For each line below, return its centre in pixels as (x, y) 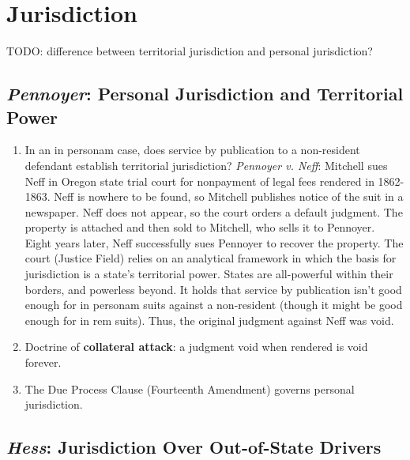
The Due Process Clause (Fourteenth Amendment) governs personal (190, 388)
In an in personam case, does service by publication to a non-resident (192, 150)
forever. (43, 362)
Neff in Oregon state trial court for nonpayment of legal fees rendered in (199, 181)
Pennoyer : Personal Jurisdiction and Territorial (205, 94)
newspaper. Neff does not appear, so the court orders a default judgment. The (214, 211)
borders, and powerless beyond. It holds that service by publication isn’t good (213, 289)
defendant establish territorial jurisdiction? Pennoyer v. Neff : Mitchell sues (206, 165)
